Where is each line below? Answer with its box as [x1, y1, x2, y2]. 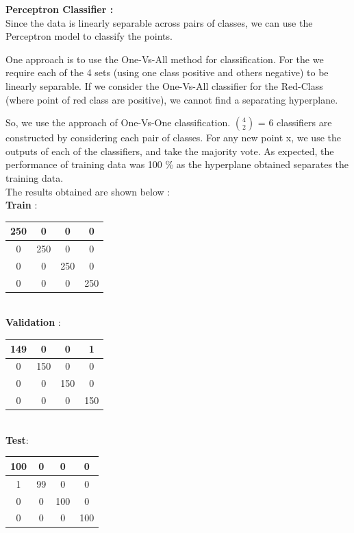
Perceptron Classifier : [5, 2, 114, 16]
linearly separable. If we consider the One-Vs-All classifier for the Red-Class [5, 78, 323, 93]
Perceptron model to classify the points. [5, 29, 173, 43]
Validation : [5, 315, 61, 329]
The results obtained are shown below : [5, 184, 170, 198]
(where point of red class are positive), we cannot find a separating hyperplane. [5, 92, 338, 106]
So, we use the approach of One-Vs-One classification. [5, 115, 231, 130]
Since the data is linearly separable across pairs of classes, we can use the [5, 15, 313, 29]
